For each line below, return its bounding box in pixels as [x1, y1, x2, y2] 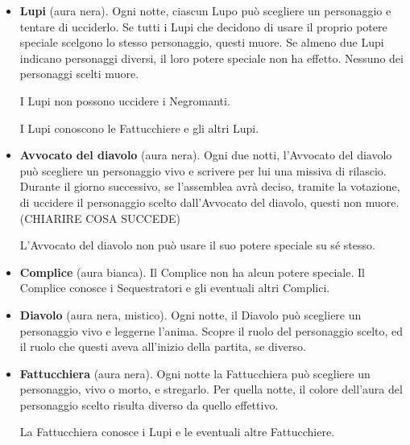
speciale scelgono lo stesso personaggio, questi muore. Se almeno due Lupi [19, 34, 384, 51]
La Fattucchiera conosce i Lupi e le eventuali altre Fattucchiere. [19, 423, 335, 440]
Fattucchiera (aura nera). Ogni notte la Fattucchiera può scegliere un [19, 365, 371, 381]
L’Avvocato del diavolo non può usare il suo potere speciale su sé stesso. [19, 237, 375, 253]
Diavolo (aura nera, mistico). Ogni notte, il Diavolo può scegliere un [19, 306, 362, 323]
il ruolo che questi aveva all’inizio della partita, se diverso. [19, 338, 306, 355]
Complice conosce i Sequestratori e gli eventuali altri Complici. [19, 279, 330, 296]
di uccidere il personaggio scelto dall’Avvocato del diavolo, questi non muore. [19, 193, 400, 210]
